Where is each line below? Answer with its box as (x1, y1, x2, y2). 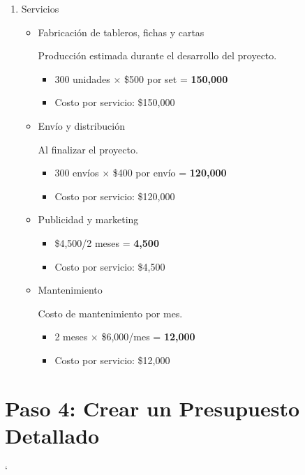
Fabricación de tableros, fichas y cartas (38, 24, 204, 39)
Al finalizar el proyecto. (38, 142, 138, 156)
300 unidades (54, 71, 110, 86)
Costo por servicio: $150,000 (54, 95, 175, 110)
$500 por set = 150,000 (124, 71, 228, 86)
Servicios (21, 1, 59, 15)
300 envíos (54, 165, 99, 180)
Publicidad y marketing (38, 212, 139, 227)
